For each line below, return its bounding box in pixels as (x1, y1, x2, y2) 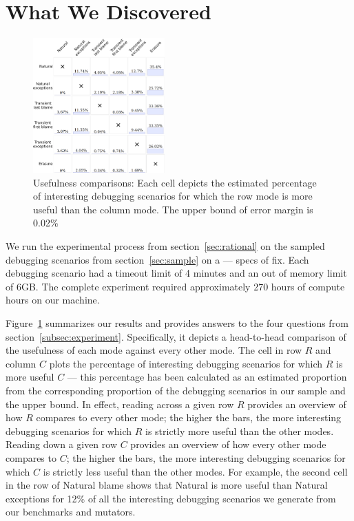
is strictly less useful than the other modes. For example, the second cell (43, 464, 348, 478)
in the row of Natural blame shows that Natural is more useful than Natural (6, 478, 328, 492)
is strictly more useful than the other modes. (145, 423, 334, 438)
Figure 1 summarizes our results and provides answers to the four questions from (6, 316, 348, 330)
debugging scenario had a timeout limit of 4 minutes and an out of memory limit (6, 266, 347, 280)
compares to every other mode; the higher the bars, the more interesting (36, 410, 342, 425)
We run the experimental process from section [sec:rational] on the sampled (6, 239, 325, 253)
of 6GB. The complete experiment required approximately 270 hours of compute (6, 279, 345, 293)
